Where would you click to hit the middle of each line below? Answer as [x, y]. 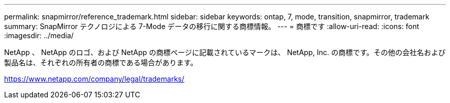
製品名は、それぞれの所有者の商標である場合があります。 [101, 62]
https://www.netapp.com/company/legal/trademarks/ [94, 79]
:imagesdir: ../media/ [39, 35]
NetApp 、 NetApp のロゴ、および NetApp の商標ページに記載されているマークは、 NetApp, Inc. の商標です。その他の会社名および [225, 52]
